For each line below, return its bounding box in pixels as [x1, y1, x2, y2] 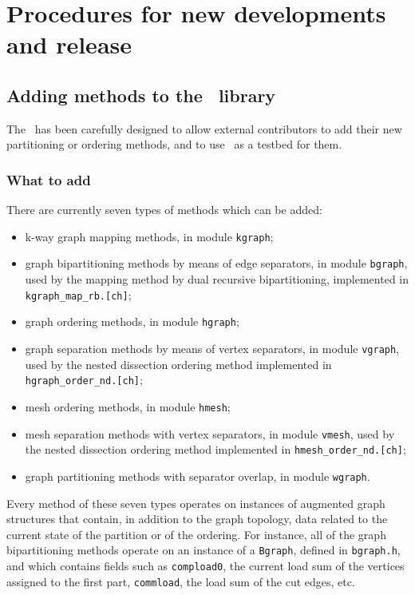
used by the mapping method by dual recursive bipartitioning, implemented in [25, 271, 409, 288]
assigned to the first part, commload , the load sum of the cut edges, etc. [6, 573, 355, 589]
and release [6, 28, 132, 61]
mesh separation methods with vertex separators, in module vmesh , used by [25, 425, 395, 442]
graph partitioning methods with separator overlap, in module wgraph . [25, 467, 370, 484]
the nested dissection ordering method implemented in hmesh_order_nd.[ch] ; [25, 441, 406, 458]
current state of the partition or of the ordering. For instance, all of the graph [6, 526, 386, 542]
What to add [6, 169, 91, 189]
